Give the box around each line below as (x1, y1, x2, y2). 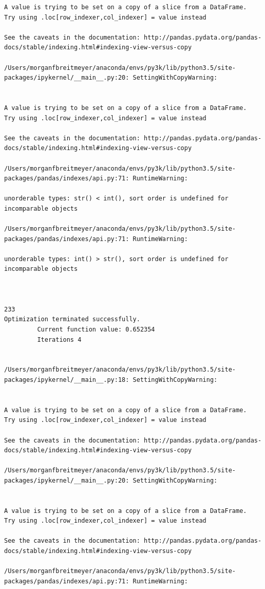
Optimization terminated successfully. (4, 316, 140, 323)
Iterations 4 (37, 336, 82, 343)
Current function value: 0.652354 (37, 326, 155, 333)
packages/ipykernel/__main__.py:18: (4, 376, 129, 383)
